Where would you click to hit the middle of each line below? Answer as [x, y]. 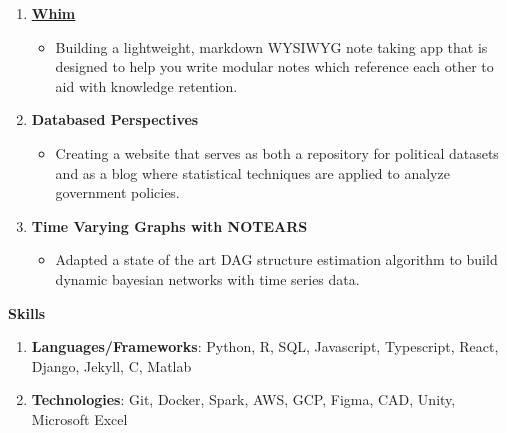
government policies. [117, 192]
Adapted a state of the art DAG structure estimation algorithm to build [276, 259]
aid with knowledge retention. [146, 85]
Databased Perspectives [115, 119]
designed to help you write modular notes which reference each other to [274, 66]
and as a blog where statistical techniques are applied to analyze [252, 172]
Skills [27, 312]
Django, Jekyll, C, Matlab [111, 365]
